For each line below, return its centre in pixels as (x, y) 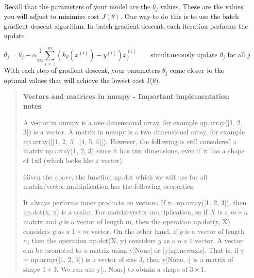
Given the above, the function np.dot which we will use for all (115, 176)
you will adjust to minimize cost (52, 16)
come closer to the (197, 70)
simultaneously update (184, 56)
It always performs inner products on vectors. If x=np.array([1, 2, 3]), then (135, 202)
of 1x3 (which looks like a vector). (74, 160)
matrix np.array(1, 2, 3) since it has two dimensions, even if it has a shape (134, 151)
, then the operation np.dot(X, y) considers (92, 240)
